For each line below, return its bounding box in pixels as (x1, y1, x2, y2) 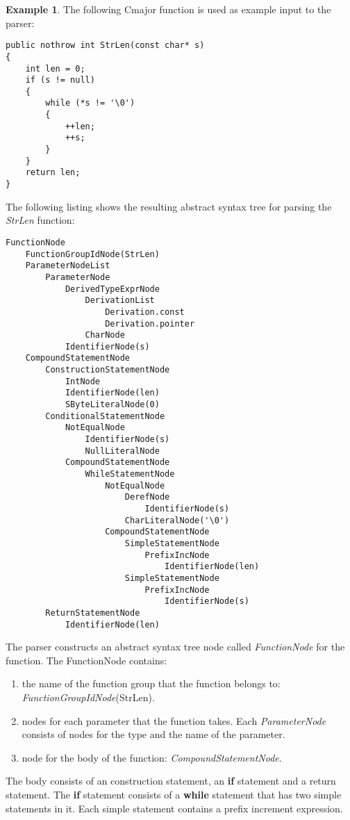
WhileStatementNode (85, 469, 175, 479)
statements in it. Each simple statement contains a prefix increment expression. (6, 801, 343, 815)
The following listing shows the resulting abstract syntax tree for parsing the (6, 199, 332, 213)
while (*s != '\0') (45, 98, 135, 108)
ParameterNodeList (25, 261, 110, 271)
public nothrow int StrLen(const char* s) (6, 40, 205, 51)
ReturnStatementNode (45, 607, 140, 618)
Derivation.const (105, 306, 185, 317)
